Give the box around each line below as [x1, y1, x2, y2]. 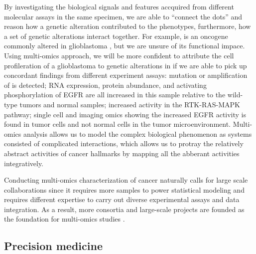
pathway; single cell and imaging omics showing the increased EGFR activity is [4, 109, 247, 119]
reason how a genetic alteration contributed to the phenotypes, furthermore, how [4, 21, 251, 31]
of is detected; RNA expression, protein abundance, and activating [4, 79, 207, 90]
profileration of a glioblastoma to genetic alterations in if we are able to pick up [4, 60, 247, 70]
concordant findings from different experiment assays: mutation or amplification [4, 70, 248, 80]
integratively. [4, 158, 44, 168]
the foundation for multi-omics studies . [4, 214, 125, 224]
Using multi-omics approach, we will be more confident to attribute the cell [4, 50, 234, 60]
